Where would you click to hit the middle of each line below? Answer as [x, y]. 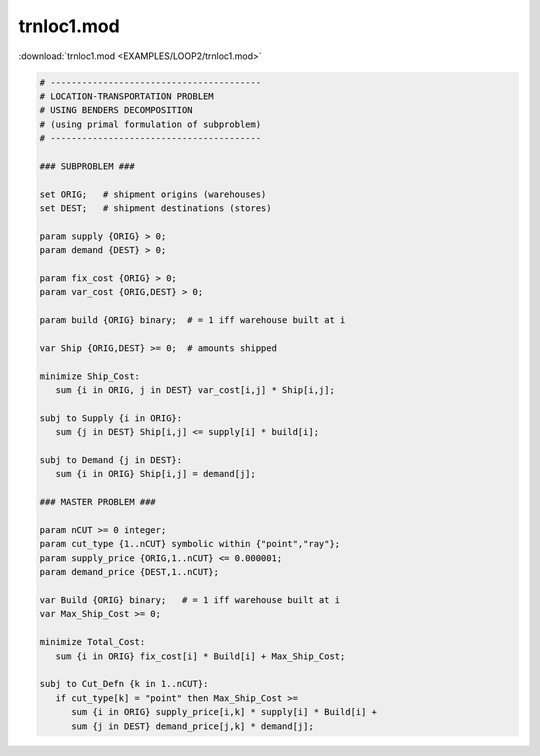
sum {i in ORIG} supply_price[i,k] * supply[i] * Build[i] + [224, 712]
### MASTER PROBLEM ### [98, 502]
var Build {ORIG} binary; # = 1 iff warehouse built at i [190, 599]
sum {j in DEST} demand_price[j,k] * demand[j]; [192, 726]
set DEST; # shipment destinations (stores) [155, 208]
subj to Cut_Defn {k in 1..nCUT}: [124, 684]
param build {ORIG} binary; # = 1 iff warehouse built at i [192, 320]
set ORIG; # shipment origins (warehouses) [153, 194]
